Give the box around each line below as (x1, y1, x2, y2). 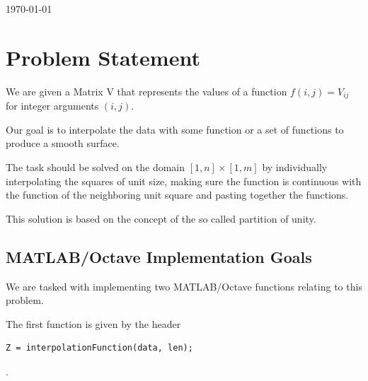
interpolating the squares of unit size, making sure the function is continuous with (6, 173, 362, 188)
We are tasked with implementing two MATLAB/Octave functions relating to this (6, 279, 362, 293)
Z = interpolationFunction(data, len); (6, 343, 193, 353)
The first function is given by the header (6, 316, 181, 331)
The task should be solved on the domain (6, 159, 185, 174)
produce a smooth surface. (6, 136, 120, 151)
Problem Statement (6, 42, 200, 71)
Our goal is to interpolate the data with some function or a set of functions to (6, 122, 344, 136)
